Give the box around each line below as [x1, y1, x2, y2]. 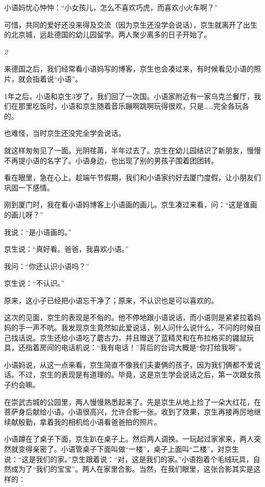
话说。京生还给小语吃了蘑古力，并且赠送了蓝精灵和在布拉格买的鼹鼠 [18, 332, 247, 343]
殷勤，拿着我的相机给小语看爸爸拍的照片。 [18, 416, 161, 427]
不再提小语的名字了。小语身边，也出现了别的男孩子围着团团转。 [4, 155, 218, 165]
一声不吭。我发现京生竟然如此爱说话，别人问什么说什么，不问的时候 [25, 322, 254, 333]
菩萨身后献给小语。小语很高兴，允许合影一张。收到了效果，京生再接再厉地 [4, 406, 254, 417]
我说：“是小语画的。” [4, 226, 72, 237]
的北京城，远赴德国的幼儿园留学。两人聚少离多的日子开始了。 [4, 29, 211, 40]
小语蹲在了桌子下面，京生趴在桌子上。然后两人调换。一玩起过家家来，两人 [4, 433, 254, 444]
